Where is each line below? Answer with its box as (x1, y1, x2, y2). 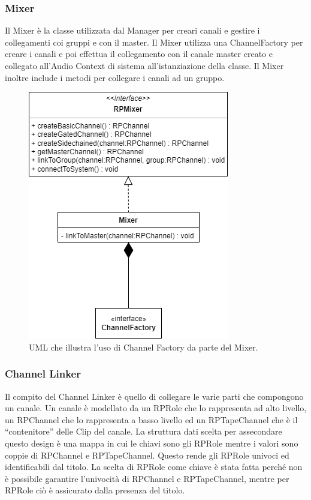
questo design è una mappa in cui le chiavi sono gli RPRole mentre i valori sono (5, 436, 298, 449)
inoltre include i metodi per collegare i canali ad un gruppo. (5, 71, 225, 83)
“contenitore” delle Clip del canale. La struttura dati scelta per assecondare (5, 425, 282, 438)
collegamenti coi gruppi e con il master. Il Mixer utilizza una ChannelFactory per (5, 35, 303, 48)
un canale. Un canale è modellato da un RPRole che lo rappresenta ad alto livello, (5, 402, 307, 414)
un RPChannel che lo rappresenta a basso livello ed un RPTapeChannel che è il (5, 413, 298, 426)
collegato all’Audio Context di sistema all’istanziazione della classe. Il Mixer (5, 59, 284, 71)
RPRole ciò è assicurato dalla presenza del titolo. (5, 484, 185, 496)
